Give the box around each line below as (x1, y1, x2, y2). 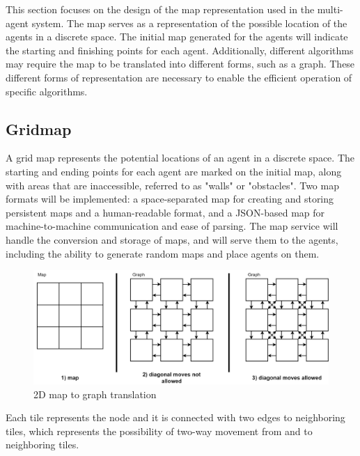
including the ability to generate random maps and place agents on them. (6, 246, 320, 260)
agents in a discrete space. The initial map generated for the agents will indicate (6, 29, 348, 44)
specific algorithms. (6, 84, 88, 98)
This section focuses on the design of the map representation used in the (6, 2, 315, 16)
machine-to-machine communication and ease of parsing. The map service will (6, 219, 338, 233)
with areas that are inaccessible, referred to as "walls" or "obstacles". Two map (6, 178, 339, 192)
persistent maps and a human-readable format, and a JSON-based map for (6, 205, 325, 219)
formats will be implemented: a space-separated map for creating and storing (6, 191, 334, 206)
